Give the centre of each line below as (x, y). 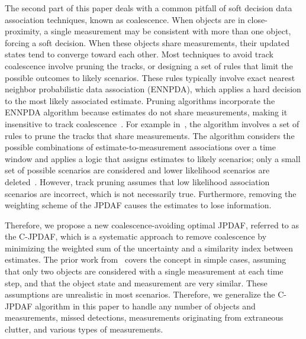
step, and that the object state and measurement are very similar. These (136, 282)
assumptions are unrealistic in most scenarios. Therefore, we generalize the (140, 294)
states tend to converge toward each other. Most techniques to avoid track (139, 54)
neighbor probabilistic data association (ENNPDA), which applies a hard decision (153, 89)
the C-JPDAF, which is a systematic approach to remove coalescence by (136, 236)
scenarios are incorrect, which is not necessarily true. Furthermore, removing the (151, 193)
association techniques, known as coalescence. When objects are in (125, 19)
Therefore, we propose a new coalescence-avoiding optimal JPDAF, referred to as (152, 225)
